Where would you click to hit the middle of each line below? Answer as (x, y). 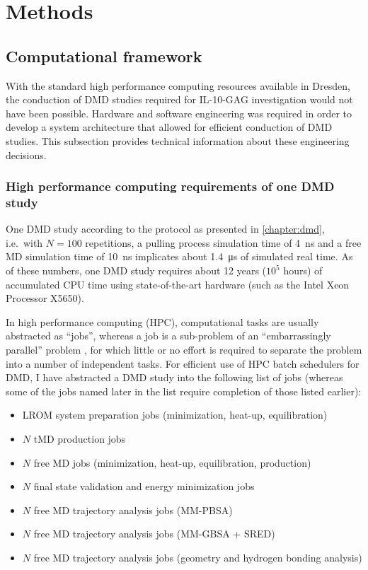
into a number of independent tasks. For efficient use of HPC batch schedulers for (183, 363)
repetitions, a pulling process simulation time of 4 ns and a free (223, 242)
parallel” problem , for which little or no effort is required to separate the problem (184, 350)
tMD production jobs (80, 438)
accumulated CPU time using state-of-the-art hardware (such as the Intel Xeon (178, 284)
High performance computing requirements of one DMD (170, 186)
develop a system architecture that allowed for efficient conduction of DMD (169, 127)
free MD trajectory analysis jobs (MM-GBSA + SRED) (154, 534)
